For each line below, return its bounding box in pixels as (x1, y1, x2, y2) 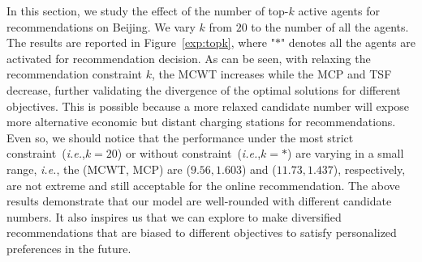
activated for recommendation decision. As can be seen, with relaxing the (6, 49, 371, 66)
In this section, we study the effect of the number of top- (6, 2, 289, 19)
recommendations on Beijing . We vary (6, 18, 196, 35)
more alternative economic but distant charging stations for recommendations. (6, 113, 396, 130)
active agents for (298, 2, 380, 19)
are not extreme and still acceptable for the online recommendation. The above (6, 176, 400, 193)
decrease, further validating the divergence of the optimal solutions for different (6, 81, 401, 98)
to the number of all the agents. (251, 18, 409, 35)
